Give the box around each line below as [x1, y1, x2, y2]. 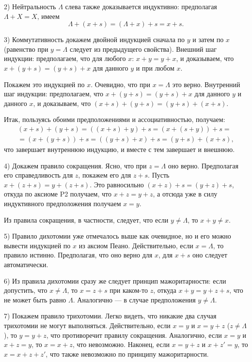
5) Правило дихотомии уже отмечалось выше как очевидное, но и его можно [4, 231, 231, 241]
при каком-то [110, 285, 148, 295]
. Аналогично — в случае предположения [73, 294, 196, 304]
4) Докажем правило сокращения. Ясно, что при [4, 160, 147, 170]
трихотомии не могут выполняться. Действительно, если [4, 320, 171, 330]
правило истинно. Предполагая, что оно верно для [4, 250, 153, 260]
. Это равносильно [90, 179, 144, 189]
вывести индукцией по [4, 240, 71, 250]
